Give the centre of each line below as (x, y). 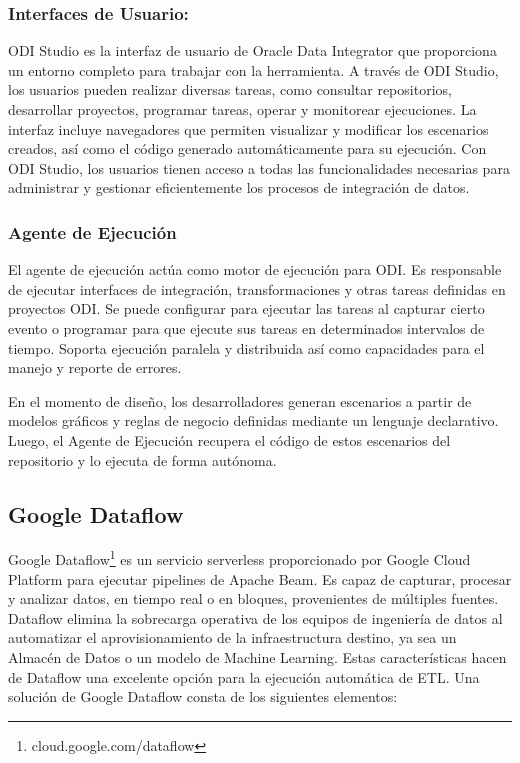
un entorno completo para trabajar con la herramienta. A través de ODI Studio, (253, 69)
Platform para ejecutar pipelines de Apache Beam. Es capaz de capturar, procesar (260, 578)
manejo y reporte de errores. (95, 367)
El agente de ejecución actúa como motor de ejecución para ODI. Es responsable (255, 269)
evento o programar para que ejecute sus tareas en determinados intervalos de (246, 327)
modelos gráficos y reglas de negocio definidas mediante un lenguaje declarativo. (253, 420)
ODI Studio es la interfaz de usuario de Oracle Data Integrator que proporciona (252, 50)
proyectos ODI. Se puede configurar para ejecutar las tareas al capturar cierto (246, 308)
